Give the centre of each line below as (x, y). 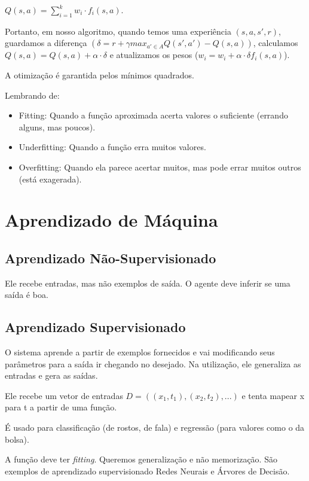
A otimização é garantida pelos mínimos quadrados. (100, 74)
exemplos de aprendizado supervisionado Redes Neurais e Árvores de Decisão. (147, 471)
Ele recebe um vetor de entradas (64, 395)
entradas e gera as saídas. (51, 375)
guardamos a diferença (46, 43)
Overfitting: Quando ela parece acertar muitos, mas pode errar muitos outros (160, 167)
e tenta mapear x (273, 395)
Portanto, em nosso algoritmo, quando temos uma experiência (118, 31)
